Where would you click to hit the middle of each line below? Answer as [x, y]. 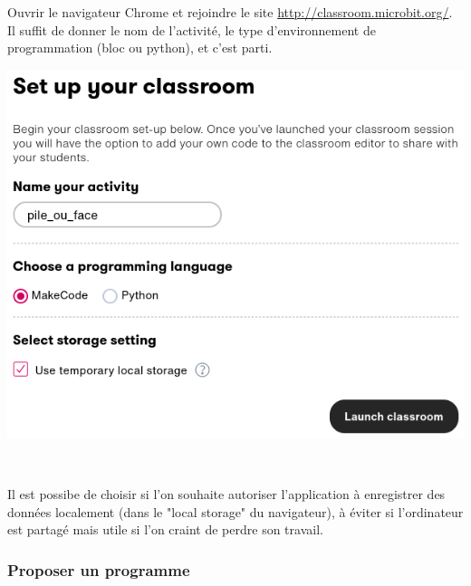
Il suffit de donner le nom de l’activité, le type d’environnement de [192, 29]
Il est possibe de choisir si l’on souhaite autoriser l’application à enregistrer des [226, 493]
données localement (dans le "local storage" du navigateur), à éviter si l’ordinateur [235, 511]
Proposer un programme [99, 569]
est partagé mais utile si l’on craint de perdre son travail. [165, 529]
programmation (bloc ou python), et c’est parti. [140, 48]
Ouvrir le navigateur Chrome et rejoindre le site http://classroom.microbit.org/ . [230, 12]
